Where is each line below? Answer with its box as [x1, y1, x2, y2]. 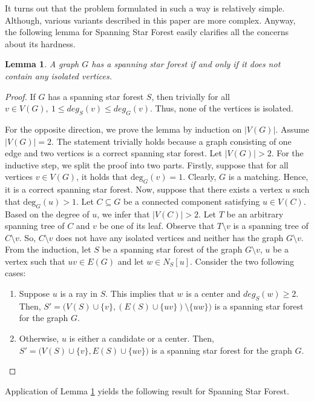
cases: [5, 267, 26, 279]
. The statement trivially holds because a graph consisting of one [51, 134, 292, 147]
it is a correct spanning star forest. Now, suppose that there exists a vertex [5, 183, 283, 196]
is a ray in [60, 287, 97, 300]
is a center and [186, 287, 241, 300]
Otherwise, [19, 332, 59, 345]
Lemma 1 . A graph [5, 58, 79, 70]
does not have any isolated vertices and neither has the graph [56, 231, 284, 244]
